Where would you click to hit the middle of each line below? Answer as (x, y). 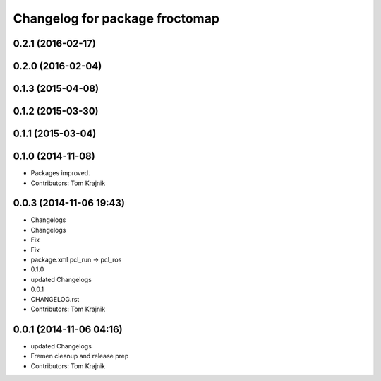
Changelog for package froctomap (116, 18)
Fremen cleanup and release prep (80, 356)
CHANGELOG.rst (55, 299)
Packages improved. (61, 173)
